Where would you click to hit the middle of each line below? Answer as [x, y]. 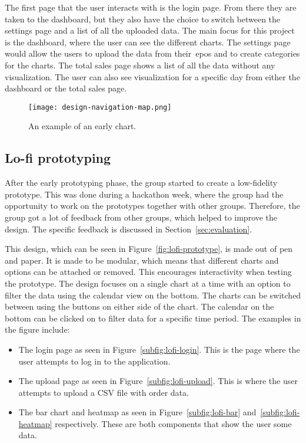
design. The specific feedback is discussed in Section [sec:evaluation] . [129, 229]
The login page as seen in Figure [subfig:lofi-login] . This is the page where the [159, 349]
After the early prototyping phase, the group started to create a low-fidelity [141, 183]
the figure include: [37, 329]
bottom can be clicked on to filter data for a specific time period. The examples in [153, 318]
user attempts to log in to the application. [94, 361]
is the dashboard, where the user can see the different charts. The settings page [148, 42]
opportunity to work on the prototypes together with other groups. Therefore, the [152, 206]
